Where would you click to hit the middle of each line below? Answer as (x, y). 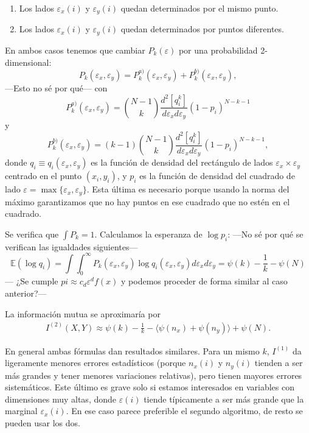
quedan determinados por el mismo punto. (200, 8)
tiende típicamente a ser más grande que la (224, 399)
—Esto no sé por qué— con (56, 87)
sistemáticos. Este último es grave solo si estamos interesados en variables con (150, 387)
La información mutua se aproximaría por (83, 313)
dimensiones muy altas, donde (61, 399)
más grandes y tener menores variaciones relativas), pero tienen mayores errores (154, 375)
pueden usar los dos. (43, 423)
